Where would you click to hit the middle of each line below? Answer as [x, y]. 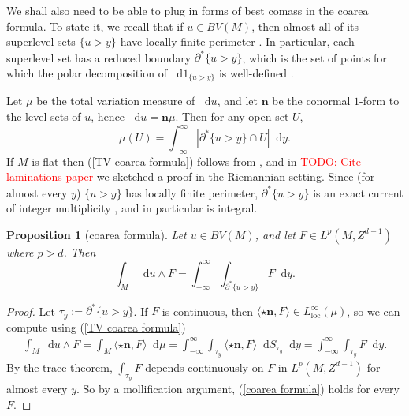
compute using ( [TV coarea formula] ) [96, 326]
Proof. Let [31, 311]
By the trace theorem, [59, 367]
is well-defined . [256, 72]
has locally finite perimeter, [192, 192]
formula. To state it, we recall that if [95, 26]
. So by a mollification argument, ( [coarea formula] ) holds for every [238, 389]
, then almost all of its [305, 26]
